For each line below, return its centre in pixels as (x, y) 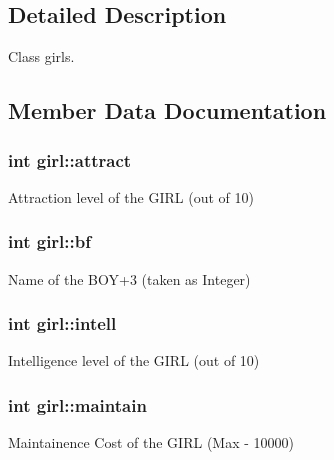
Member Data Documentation (167, 110)
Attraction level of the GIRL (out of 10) (131, 196)
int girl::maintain (77, 404)
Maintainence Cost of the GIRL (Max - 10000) (151, 442)
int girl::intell (62, 323)
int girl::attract (70, 159)
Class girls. (41, 56)
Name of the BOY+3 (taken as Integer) (129, 278)
